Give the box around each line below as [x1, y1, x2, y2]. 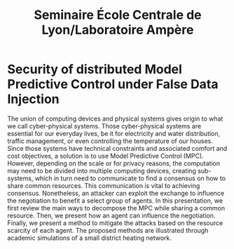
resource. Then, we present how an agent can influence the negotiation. [7, 211, 216, 220]
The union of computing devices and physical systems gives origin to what [7, 114, 223, 123]
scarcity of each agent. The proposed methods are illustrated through [7, 226, 209, 234]
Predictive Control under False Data [7, 76, 219, 93]
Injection [7, 91, 60, 107]
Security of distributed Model [7, 62, 182, 77]
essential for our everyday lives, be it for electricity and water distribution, [7, 129, 221, 137]
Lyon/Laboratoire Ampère [41, 22, 194, 38]
